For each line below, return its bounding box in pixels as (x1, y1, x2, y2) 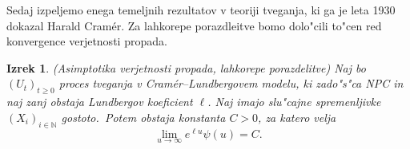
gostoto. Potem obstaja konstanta (61, 108, 226, 125)
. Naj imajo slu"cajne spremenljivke (207, 93, 381, 110)
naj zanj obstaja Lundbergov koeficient (6, 93, 193, 110)
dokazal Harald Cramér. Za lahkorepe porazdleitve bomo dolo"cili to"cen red (6, 17, 382, 33)
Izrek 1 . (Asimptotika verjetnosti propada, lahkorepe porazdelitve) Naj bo (6, 59, 366, 76)
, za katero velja (258, 108, 336, 125)
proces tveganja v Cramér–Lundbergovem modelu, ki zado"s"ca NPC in (58, 75, 404, 92)
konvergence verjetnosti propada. (6, 33, 167, 49)
